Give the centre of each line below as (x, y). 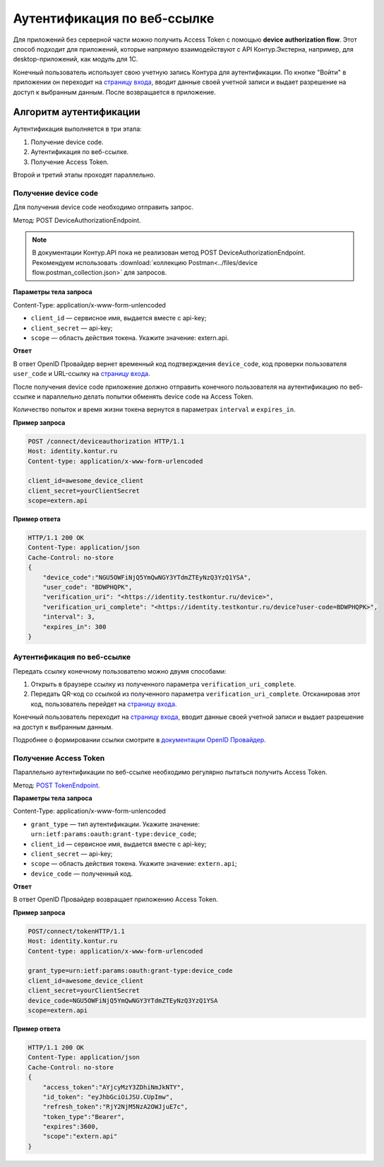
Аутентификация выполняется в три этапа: (78, 129)
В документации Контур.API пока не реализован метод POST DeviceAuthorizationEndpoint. (169, 253)
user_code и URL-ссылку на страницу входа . (82, 374)
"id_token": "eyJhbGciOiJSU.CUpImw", (108, 1097)
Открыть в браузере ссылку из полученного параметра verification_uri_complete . (163, 684)
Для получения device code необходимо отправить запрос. (103, 207)
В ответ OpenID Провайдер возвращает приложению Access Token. (116, 899)
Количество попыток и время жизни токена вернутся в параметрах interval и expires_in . (154, 409)
